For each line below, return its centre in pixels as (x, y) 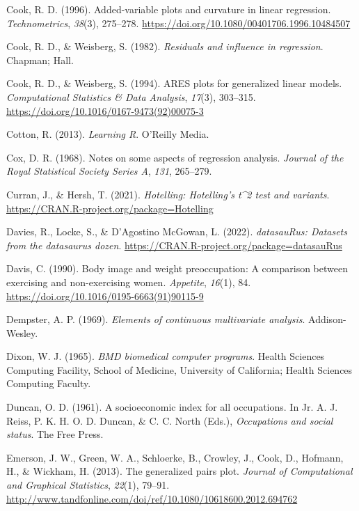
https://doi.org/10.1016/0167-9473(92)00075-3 (105, 110)
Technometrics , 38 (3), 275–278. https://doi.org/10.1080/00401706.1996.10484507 (178, 23)
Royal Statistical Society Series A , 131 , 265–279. (109, 171)
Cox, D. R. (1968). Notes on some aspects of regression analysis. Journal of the (175, 157)
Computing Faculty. (49, 383)
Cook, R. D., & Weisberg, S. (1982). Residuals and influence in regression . (165, 46)
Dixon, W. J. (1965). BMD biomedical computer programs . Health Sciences (166, 356)
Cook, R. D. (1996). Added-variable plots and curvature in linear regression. (169, 9)
